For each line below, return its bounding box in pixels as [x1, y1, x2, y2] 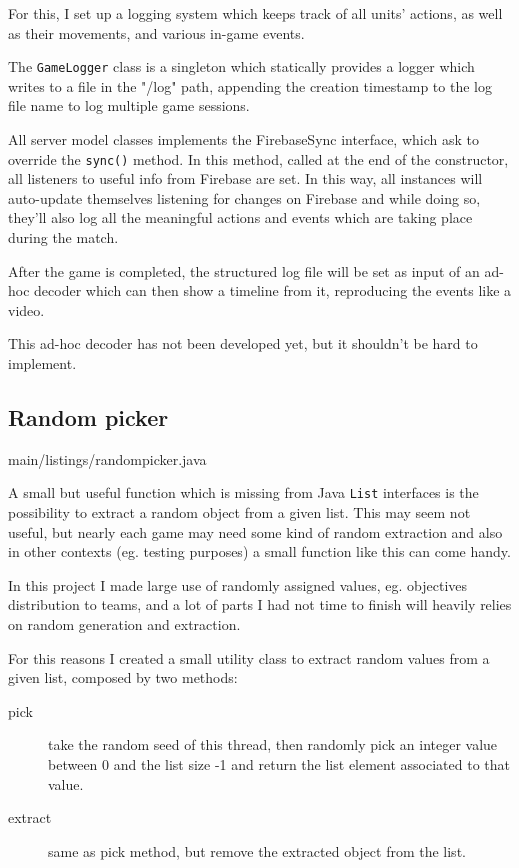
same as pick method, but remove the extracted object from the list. [48, 840, 466, 861]
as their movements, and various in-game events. [8, 22, 305, 43]
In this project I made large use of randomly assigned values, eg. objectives [8, 574, 468, 595]
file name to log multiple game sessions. [8, 95, 250, 116]
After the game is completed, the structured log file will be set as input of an [8, 260, 480, 281]
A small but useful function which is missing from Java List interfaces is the [8, 482, 479, 503]
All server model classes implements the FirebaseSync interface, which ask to [8, 129, 479, 150]
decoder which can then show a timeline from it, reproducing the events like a [34, 280, 512, 301]
